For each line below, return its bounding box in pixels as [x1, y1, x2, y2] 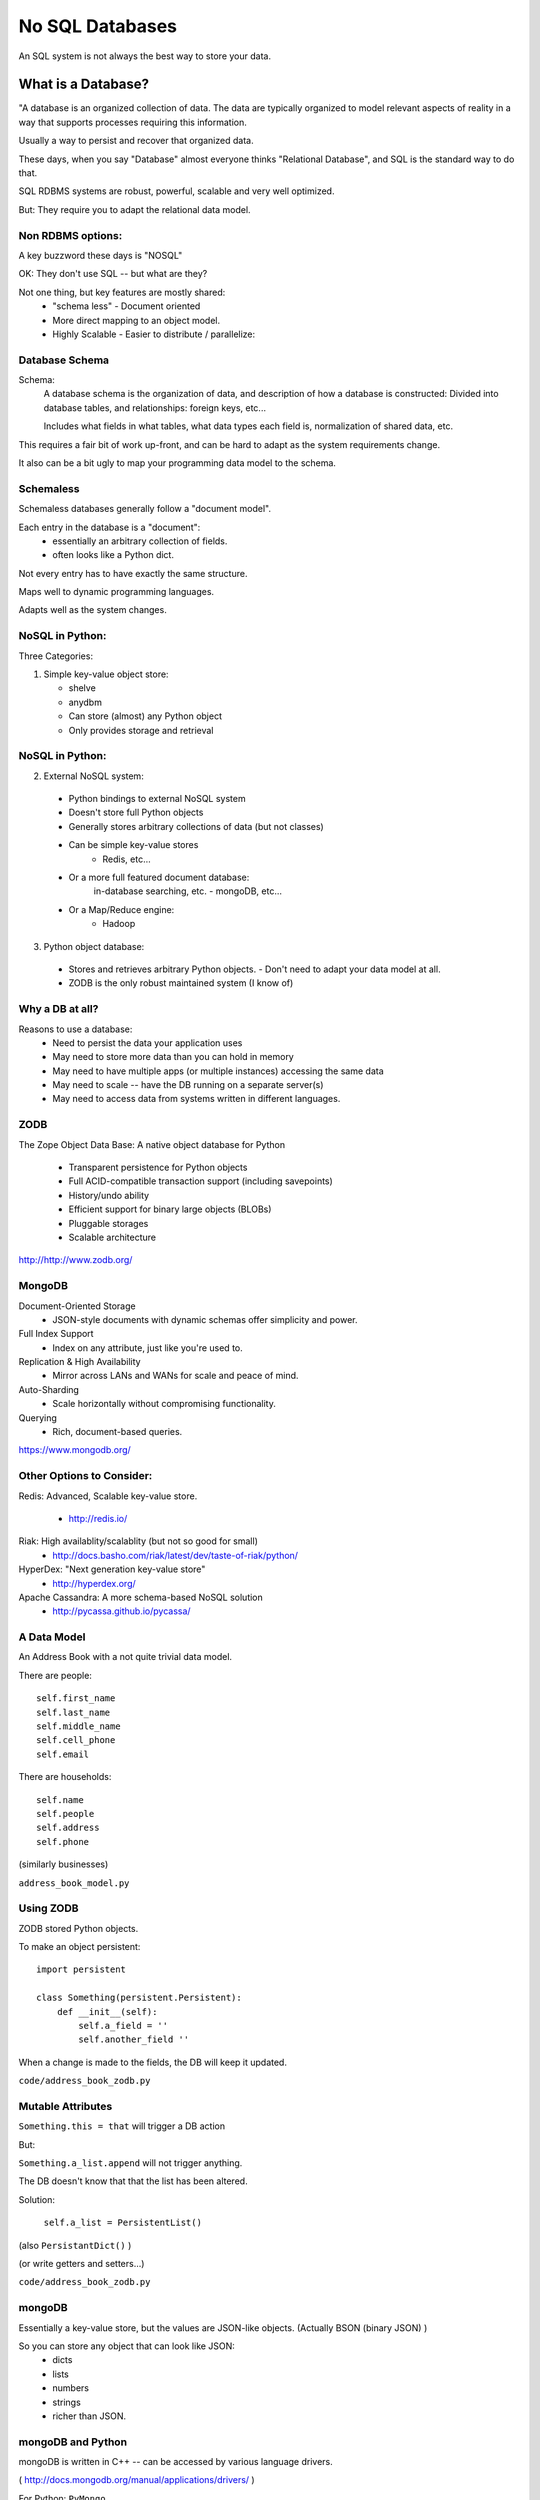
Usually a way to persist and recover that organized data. [18, 135, 254, 147]
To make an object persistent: [18, 1941, 141, 1953]
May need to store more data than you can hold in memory [52, 1051, 294, 1063]
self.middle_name [36, 1720, 121, 1732]
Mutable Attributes [18, 2099, 113, 2113]
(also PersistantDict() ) [18, 2239, 132, 2251]
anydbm [68, 696, 102, 708]
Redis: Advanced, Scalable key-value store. [18, 1490, 198, 1502]
